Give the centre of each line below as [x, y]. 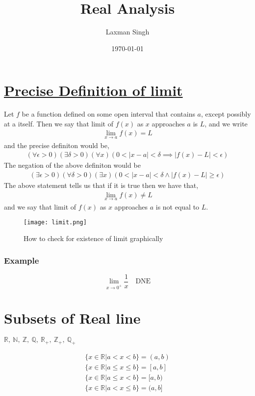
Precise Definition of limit [93, 90]
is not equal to [178, 206]
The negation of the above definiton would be [72, 165]
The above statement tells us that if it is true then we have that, [101, 185]
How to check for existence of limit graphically [93, 238]
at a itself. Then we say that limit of [59, 123]
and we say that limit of [40, 206]
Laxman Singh [127, 32]
